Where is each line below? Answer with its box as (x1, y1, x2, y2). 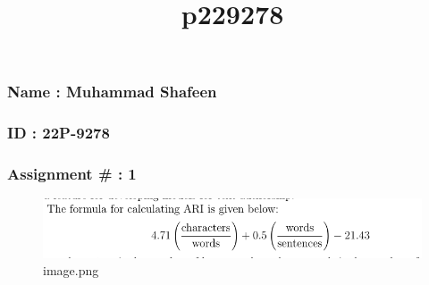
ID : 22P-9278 (7, 122, 110, 144)
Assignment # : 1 (7, 163, 137, 185)
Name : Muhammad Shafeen (7, 80, 217, 103)
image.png (43, 261, 99, 280)
